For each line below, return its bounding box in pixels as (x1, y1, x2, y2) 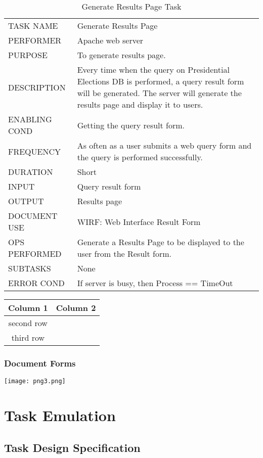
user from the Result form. (77, 248, 172, 259)
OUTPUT (8, 195, 44, 207)
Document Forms (4, 356, 76, 369)
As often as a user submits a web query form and (77, 140, 252, 151)
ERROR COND (8, 277, 65, 289)
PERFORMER (8, 34, 62, 46)
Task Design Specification (4, 439, 141, 455)
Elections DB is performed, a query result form (77, 75, 244, 87)
